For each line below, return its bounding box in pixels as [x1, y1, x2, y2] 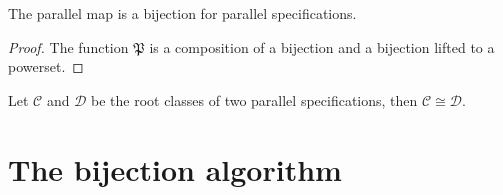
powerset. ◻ [8, 56, 84, 77]
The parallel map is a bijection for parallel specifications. [8, 3, 357, 23]
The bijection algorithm [8, 148, 342, 189]
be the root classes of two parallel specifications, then [91, 89, 418, 110]
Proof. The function [8, 36, 129, 57]
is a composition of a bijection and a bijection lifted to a [149, 36, 495, 57]
